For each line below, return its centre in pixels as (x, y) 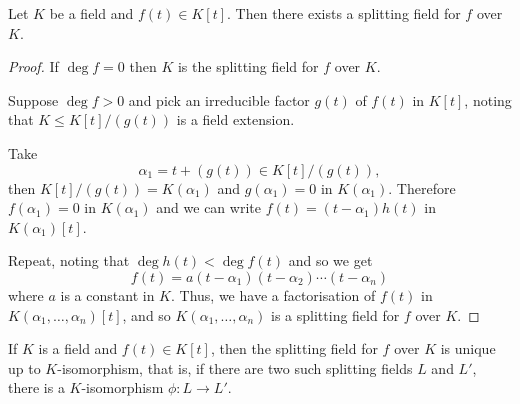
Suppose (33, 99)
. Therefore (422, 187)
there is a (36, 387)
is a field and (78, 348)
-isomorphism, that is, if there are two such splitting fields (235, 367)
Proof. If (33, 66)
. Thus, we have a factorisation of (273, 294)
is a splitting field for (335, 314)
